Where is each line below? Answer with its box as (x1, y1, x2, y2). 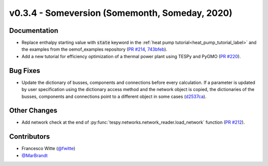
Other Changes (9, 106, 58, 115)
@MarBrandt (21, 152, 48, 159)
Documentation (9, 26, 59, 35)
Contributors (9, 132, 50, 141)
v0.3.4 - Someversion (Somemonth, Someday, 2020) (9, 7, 233, 18)
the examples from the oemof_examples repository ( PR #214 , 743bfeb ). (21, 46, 168, 52)
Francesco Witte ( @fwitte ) (21, 146, 75, 152)
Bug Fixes (9, 66, 41, 75)
